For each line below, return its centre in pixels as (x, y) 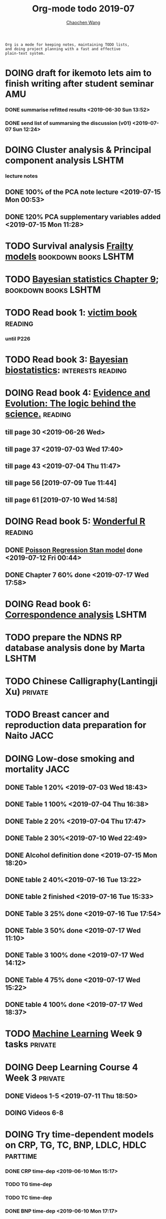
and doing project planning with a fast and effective (63, 49)
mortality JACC (37, 769)
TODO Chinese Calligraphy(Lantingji (81, 681)
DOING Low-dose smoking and (70, 758)
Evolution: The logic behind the (71, 403)
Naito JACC (29, 736)
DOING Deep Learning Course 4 (72, 1067)
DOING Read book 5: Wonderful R (75, 521)
